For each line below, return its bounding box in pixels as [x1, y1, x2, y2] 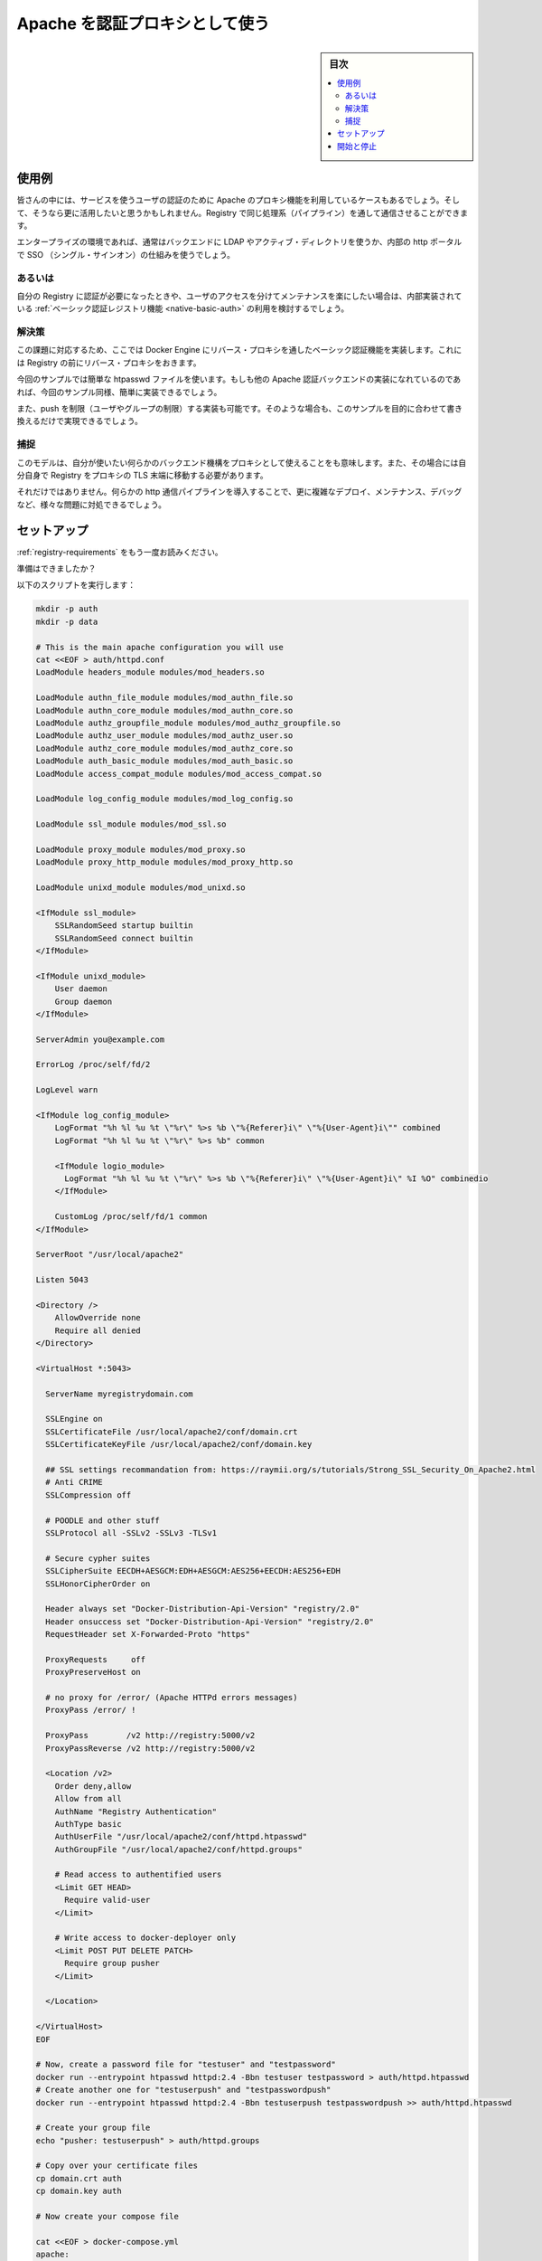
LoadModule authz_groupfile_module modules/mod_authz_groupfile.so [35, 717, 341, 728]
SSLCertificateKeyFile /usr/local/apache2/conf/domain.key [45, 1439, 313, 1450]
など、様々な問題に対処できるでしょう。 [16, 498, 167, 510]
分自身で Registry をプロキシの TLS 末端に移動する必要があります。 [16, 469, 268, 480]
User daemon [54, 984, 108, 994]
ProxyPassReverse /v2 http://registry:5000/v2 [45, 1743, 256, 1754]
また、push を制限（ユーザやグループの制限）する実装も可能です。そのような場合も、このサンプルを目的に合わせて [16, 403, 447, 414]
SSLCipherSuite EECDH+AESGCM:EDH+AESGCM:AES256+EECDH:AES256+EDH [45, 1566, 341, 1576]
